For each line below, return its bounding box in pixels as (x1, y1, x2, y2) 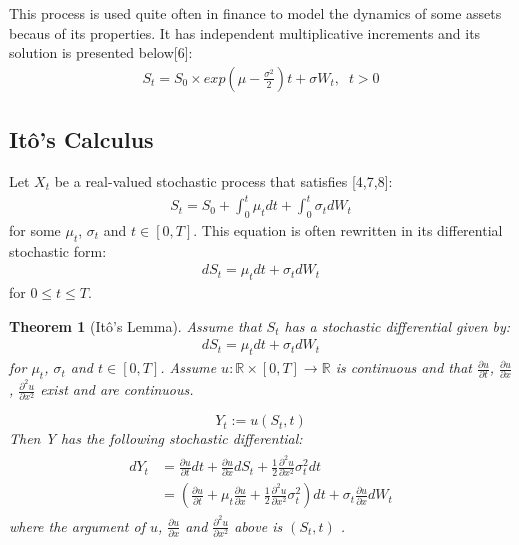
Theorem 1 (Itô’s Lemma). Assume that (9, 315, 262, 336)
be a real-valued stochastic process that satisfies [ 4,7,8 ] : (54, 171, 393, 192)
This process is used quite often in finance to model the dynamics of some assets (9, 3, 502, 23)
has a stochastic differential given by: (284, 315, 511, 336)
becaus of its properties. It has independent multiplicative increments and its (9, 22, 481, 43)
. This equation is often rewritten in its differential (193, 219, 503, 240)
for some (9, 219, 61, 240)
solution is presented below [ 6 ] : (9, 42, 193, 63)
